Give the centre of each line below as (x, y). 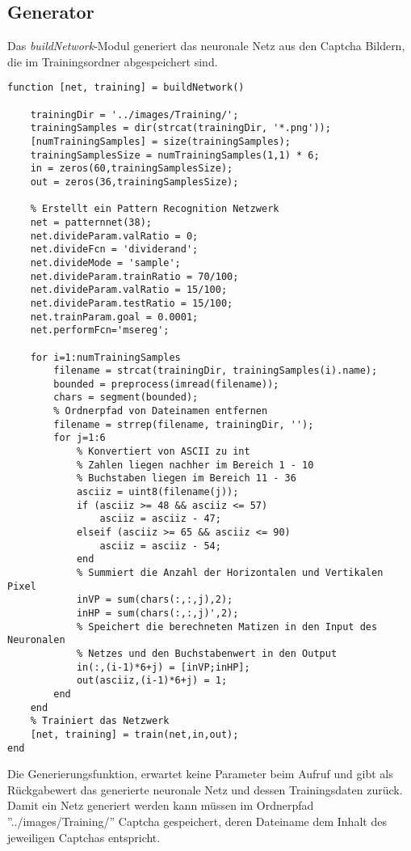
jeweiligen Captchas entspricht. (84, 837)
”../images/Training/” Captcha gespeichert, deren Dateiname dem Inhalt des (197, 821)
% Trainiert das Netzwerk (100, 721)
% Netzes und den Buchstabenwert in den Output (207, 653)
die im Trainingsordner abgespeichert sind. (113, 61)
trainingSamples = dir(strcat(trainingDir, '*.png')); (180, 128)
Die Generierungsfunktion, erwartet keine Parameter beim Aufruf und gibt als (200, 774)
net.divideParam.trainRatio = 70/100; (134, 276)
